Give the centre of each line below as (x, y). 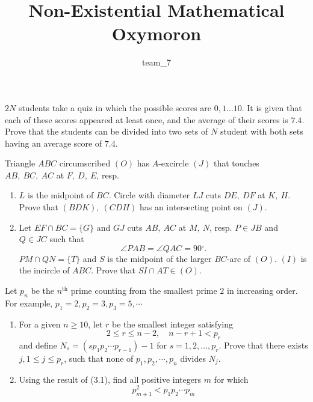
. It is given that (272, 107)
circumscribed (85, 163)
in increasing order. (262, 291)
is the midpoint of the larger (160, 258)
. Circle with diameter (149, 195)
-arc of (239, 258)
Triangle (20, 163)
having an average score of (54, 143)
